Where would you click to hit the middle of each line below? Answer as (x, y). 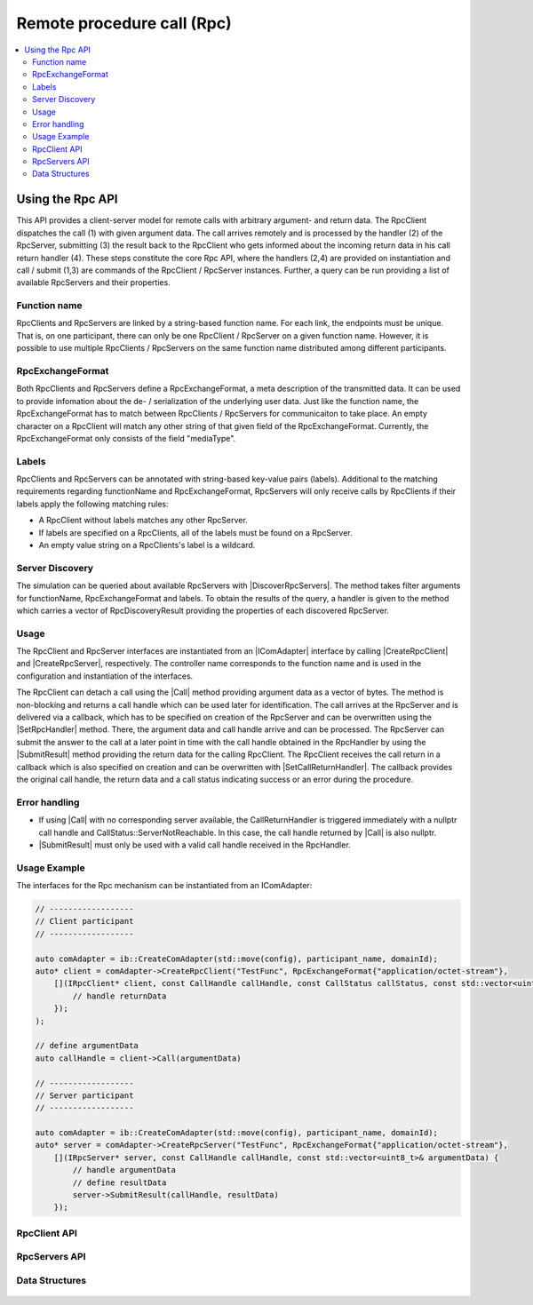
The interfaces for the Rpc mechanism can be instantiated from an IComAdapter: (164, 886)
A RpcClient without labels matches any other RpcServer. (143, 521)
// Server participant (84, 1095)
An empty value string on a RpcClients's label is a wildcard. (147, 545)
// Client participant (84, 921)
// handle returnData (119, 996)
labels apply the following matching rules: (92, 504)
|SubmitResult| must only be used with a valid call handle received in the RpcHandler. (195, 845)
